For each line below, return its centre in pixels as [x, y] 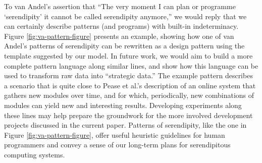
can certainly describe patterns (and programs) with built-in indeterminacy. [121, 26]
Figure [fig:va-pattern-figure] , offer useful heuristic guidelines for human [115, 134]
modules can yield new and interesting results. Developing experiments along [123, 105]
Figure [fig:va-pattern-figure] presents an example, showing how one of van [119, 36]
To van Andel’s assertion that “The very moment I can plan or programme [120, 6]
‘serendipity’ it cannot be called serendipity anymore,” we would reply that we [125, 16]
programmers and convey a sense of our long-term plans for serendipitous [117, 145]
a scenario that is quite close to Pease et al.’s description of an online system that [130, 85]
